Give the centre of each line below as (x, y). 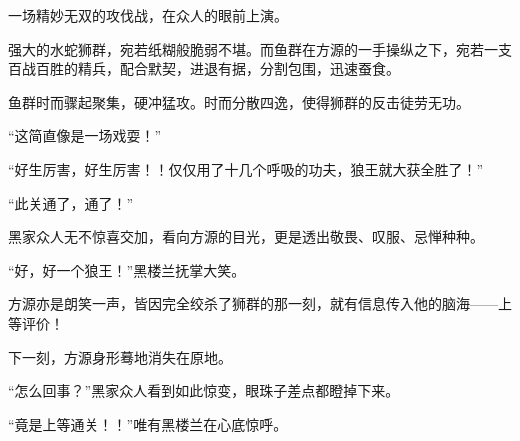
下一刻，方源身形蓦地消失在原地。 (120, 356)
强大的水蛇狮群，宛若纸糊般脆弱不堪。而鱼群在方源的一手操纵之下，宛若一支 (260, 48)
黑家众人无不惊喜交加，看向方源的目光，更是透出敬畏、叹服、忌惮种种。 (246, 236)
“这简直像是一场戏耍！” (85, 135)
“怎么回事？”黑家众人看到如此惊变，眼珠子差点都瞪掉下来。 (204, 390)
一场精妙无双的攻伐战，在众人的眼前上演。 (148, 15)
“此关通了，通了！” (71, 202)
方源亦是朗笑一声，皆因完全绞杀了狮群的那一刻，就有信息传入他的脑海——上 (260, 303)
